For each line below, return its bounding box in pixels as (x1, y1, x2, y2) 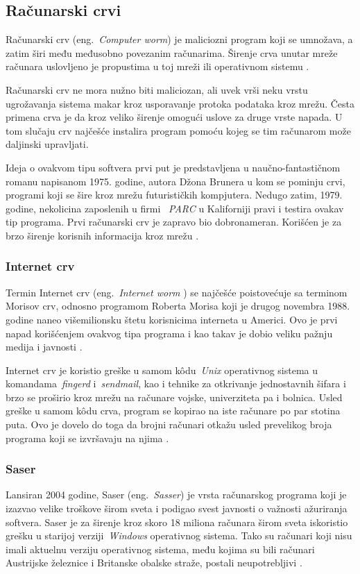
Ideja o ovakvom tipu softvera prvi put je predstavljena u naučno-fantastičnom (6, 160, 341, 174)
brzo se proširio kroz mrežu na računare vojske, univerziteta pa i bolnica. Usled (6, 389, 343, 404)
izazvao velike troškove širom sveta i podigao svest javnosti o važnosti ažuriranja (6, 501, 348, 516)
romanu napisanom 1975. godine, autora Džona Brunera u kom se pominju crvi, (6, 174, 345, 188)
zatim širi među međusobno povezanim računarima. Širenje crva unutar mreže (6, 45, 338, 60)
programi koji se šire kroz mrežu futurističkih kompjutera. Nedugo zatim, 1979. (6, 187, 343, 202)
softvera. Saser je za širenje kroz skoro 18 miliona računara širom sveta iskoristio (6, 514, 348, 529)
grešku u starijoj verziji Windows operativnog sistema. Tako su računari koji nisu (6, 528, 352, 543)
